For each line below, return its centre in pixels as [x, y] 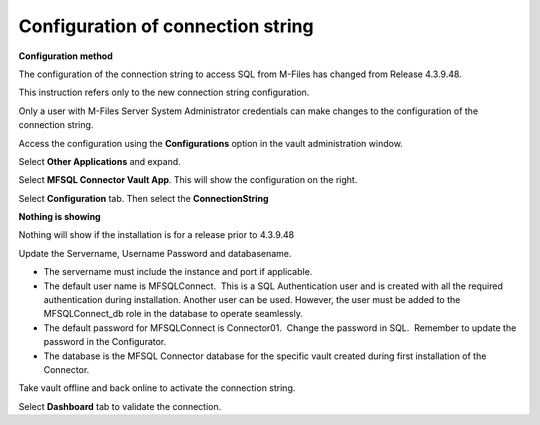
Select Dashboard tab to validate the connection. [120, 406]
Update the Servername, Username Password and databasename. [155, 253]
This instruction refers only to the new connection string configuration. [164, 92]
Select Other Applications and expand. [100, 161]
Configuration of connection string [166, 26]
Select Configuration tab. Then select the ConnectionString [143, 198]
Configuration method [66, 56]
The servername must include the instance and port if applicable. [178, 272]
